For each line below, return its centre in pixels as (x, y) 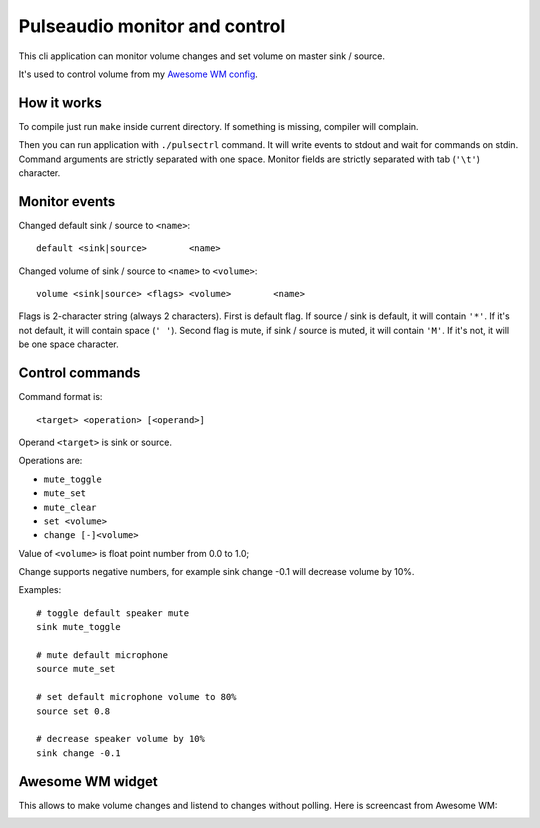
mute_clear (70, 507)
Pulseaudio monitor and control (152, 26)
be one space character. (68, 344)
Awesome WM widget (88, 781)
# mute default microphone (102, 655)
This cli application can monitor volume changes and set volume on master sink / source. (201, 56)
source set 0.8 (73, 711)
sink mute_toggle (78, 627)
